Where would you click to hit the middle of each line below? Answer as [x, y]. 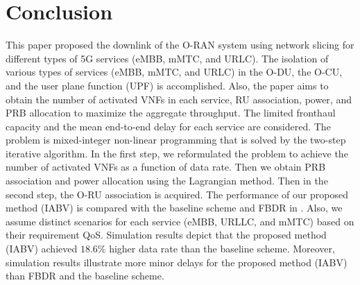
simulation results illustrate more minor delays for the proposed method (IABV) [177, 262]
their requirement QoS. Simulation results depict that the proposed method [166, 235]
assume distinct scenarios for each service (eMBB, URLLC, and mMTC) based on [180, 221]
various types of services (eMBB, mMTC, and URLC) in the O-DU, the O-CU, [174, 72]
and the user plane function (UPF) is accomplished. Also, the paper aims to [167, 85]
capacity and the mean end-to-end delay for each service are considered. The [168, 126]
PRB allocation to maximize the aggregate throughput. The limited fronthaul [171, 113]
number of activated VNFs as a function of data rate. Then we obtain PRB [166, 167]
